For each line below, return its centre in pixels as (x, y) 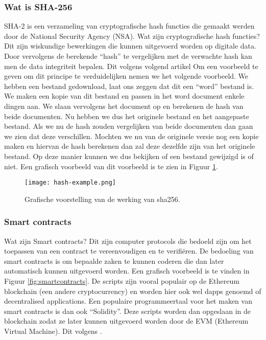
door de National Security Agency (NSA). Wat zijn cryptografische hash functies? (132, 36)
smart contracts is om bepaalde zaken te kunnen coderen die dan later (114, 260)
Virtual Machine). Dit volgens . (53, 331)
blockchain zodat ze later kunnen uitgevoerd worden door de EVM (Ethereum (126, 321)
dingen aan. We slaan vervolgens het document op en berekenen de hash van (124, 106)
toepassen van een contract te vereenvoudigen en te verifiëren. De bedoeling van (129, 251)
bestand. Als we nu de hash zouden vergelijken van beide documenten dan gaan (129, 126)
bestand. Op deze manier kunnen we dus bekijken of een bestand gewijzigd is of (129, 156)
